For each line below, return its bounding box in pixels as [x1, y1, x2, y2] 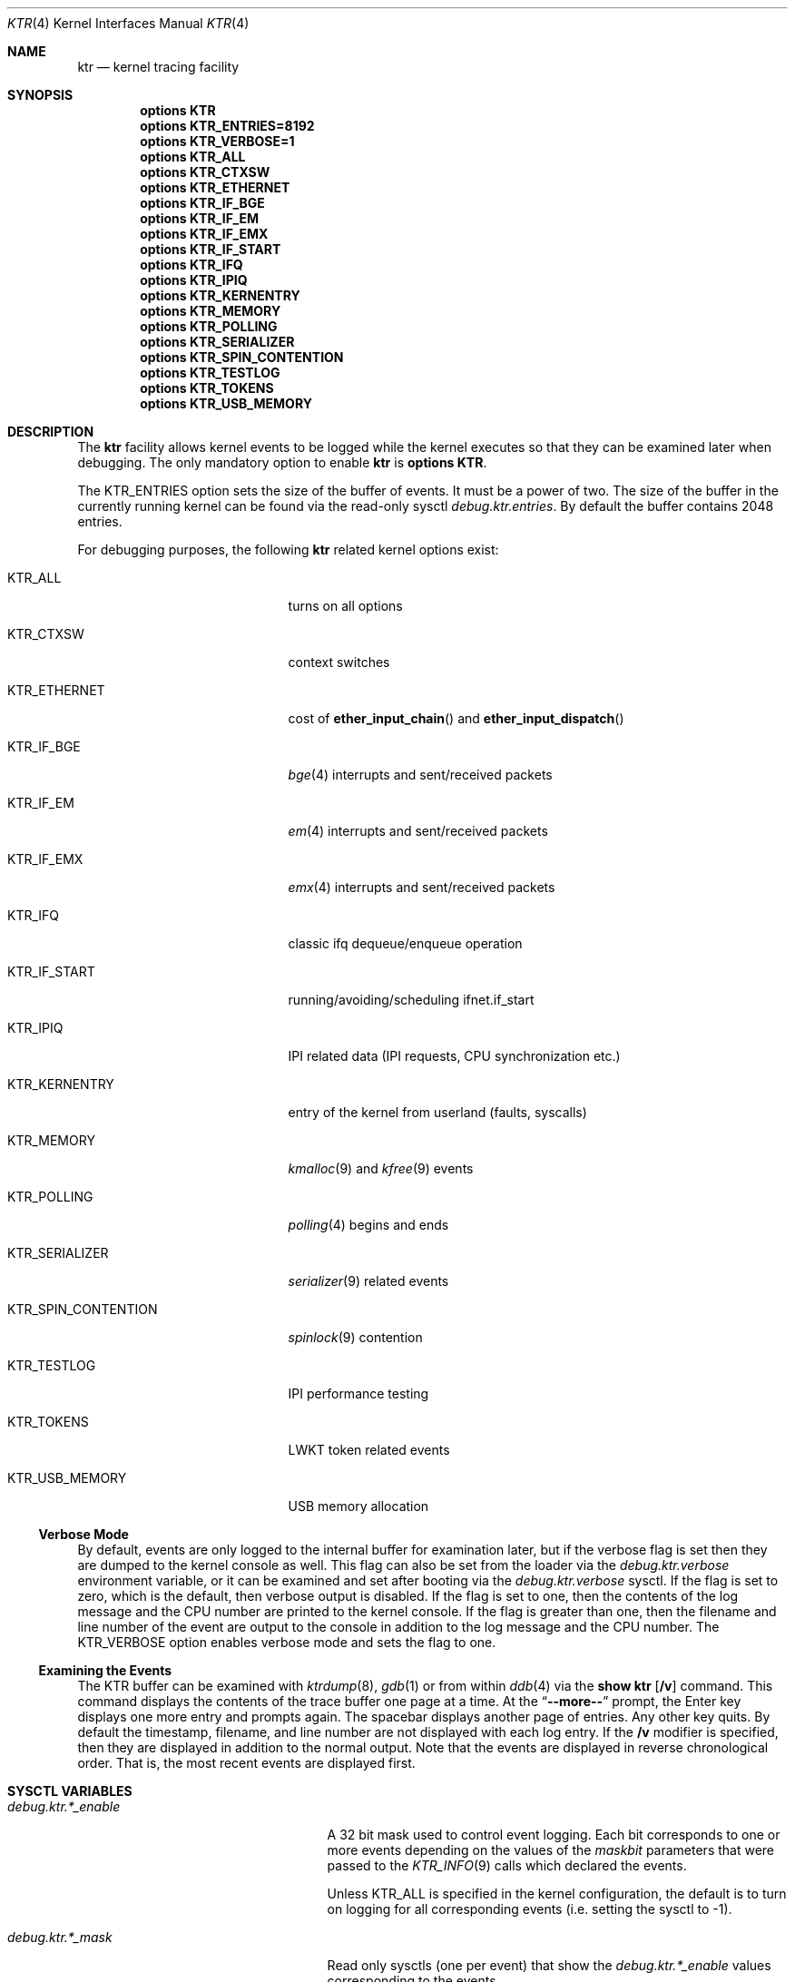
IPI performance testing [288, 1386, 429, 1401]
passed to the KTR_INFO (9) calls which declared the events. [327, 1858, 687, 1873]
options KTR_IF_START [140, 241, 281, 257]
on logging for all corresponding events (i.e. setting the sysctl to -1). [327, 1901, 732, 1917]
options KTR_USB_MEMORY [140, 396, 312, 411]
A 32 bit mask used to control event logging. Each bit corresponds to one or [327, 1827, 780, 1842]
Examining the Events [38, 1663, 172, 1678]
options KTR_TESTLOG [140, 365, 280, 380]
